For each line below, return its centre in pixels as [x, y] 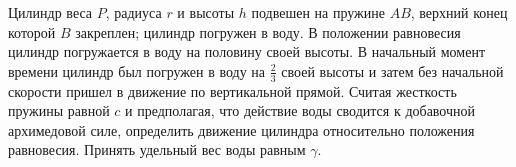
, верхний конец [459, 12]
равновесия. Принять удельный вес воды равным [157, 149]
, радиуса [133, 12]
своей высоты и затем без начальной [392, 70]
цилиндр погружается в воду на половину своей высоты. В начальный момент [247, 51]
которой [32, 31]
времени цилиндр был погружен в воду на [137, 70]
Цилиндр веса [50, 12]
